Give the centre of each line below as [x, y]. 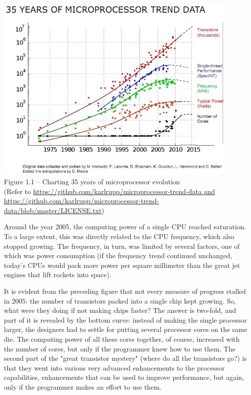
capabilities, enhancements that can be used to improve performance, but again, [124, 377]
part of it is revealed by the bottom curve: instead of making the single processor [125, 319]
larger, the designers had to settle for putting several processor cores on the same [126, 329]
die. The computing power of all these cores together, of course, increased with [122, 339]
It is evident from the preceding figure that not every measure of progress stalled [125, 291]
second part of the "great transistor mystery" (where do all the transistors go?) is [125, 358]
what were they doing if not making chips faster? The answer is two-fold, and [120, 310]
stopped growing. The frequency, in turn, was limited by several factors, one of [122, 246]
